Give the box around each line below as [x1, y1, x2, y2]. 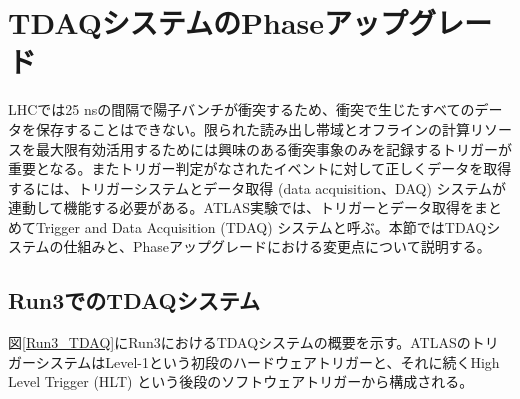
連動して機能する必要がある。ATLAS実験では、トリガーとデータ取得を [8, 197, 475, 218]
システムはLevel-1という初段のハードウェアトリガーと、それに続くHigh [35, 351, 500, 372]
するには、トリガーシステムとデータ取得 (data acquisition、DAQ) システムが [8, 177, 507, 198]
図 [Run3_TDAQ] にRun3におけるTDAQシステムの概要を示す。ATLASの [8, 332, 471, 353]
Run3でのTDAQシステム [8, 285, 261, 316]
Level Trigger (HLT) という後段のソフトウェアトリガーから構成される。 [8, 371, 474, 392]
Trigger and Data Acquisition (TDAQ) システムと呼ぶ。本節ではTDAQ [35, 216, 487, 237]
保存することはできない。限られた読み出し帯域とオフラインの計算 [35, 118, 470, 139]
